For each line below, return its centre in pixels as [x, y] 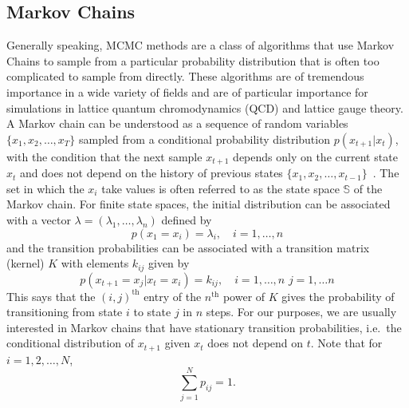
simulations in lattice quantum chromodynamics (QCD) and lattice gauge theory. [205, 107]
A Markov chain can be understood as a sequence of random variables [177, 123]
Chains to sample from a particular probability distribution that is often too [193, 60]
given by [169, 263]
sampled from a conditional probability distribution [204, 139]
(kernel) [26, 263]
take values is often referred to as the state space [220, 188]
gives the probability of [338, 296]
